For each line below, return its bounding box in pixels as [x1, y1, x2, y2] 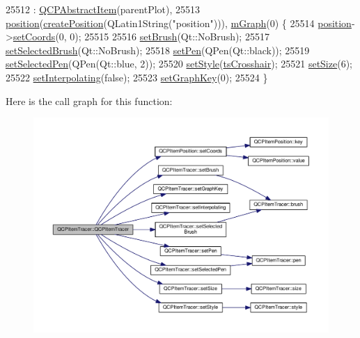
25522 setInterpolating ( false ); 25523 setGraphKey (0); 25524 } [6, 70, 268, 84]
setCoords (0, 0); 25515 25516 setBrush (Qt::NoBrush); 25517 [13, 29, 269, 44]
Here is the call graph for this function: [6, 93, 173, 108]
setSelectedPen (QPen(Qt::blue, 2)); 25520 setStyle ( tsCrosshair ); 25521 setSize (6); [6, 56, 352, 71]
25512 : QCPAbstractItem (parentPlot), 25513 [6, 2, 201, 16]
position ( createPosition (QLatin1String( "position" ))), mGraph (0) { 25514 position [6, 15, 352, 30]
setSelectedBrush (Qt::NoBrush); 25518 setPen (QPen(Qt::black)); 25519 [6, 42, 310, 57]
